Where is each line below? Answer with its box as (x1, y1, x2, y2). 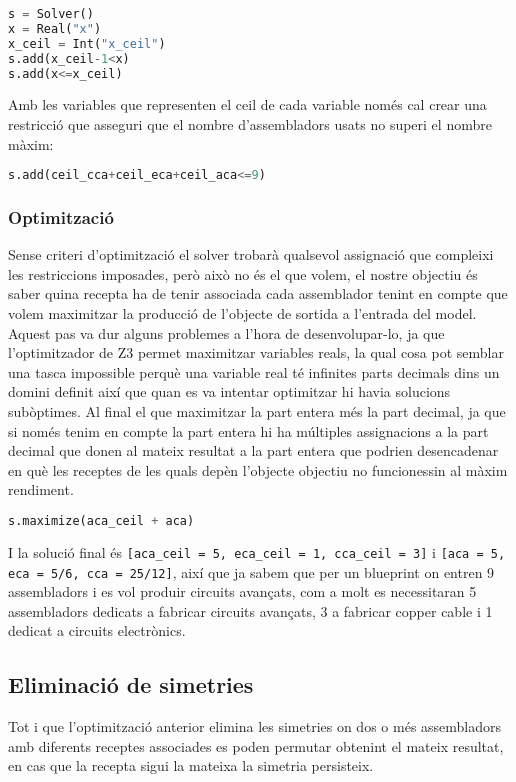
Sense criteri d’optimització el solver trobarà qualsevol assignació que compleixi (8, 244, 494, 265)
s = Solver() (8, 7, 94, 21)
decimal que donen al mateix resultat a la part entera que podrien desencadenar (8, 440, 499, 461)
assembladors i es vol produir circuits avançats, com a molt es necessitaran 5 (8, 581, 477, 602)
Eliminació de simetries (8, 669, 254, 700)
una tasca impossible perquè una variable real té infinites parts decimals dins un (8, 361, 500, 382)
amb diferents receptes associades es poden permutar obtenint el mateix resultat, (8, 735, 504, 756)
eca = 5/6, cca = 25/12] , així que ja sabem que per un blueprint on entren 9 (8, 561, 495, 582)
